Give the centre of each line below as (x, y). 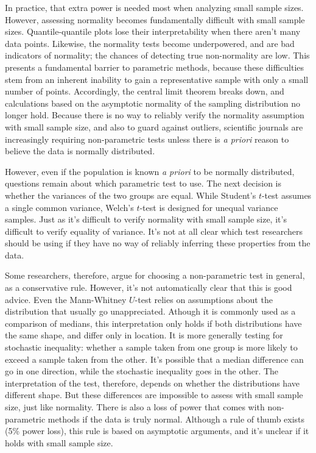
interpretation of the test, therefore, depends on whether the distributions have (152, 383)
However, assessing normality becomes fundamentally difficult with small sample (155, 19)
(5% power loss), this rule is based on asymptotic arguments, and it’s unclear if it (157, 431)
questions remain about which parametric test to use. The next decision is (143, 183)
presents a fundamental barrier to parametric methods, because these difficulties (155, 67)
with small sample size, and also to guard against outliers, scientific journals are (154, 127)
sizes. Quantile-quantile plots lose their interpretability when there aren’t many (153, 31)
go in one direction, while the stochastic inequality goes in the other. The (142, 371)
